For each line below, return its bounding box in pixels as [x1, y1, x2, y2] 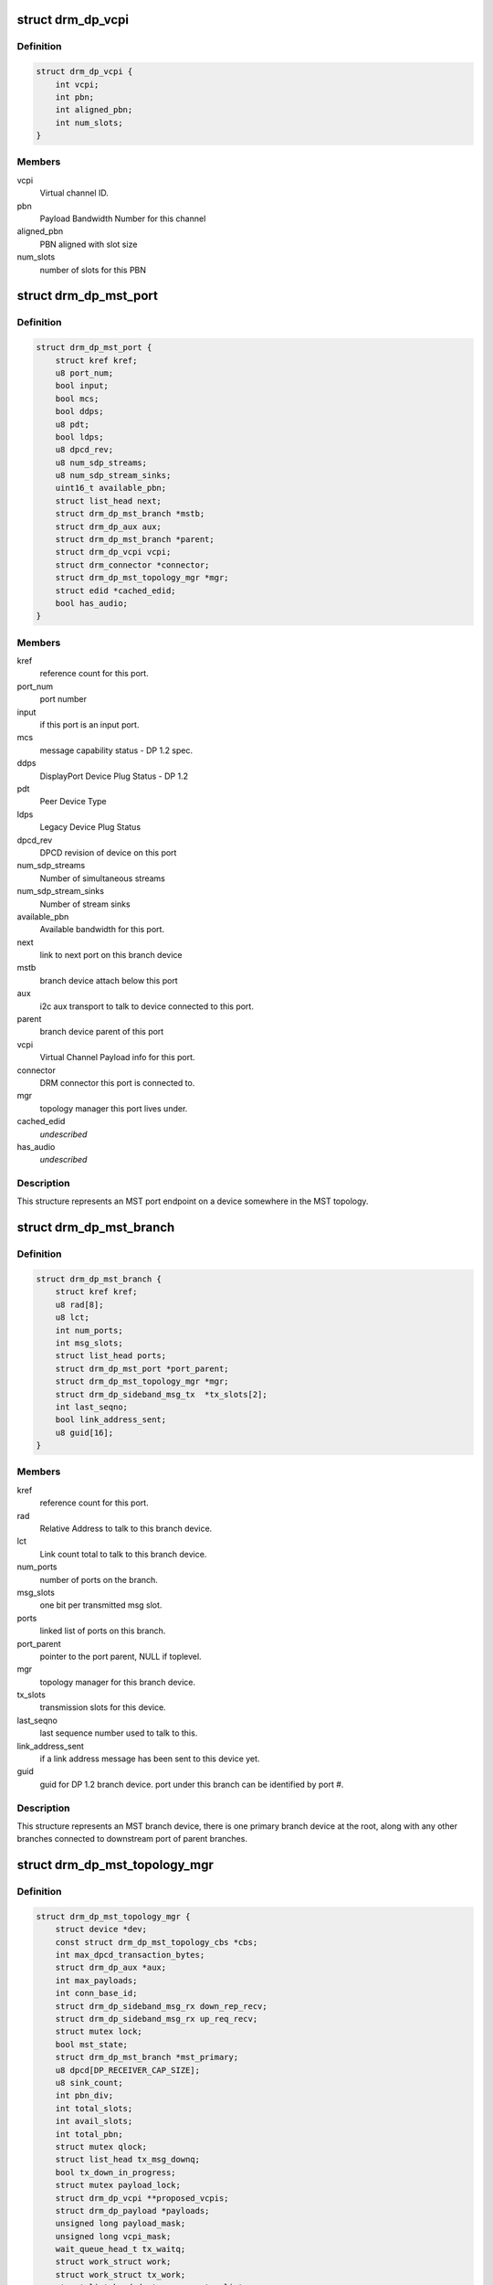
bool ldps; [55, 431, 104, 442]
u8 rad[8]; [55, 1299, 104, 1310]
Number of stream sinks [39, 898, 131, 909]
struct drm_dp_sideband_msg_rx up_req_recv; [55, 2014, 258, 2025]
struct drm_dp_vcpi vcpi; [55, 547, 172, 558]
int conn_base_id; [55, 1988, 138, 1999]
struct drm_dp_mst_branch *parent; [55, 535, 215, 545]
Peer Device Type [39, 796, 107, 807]
